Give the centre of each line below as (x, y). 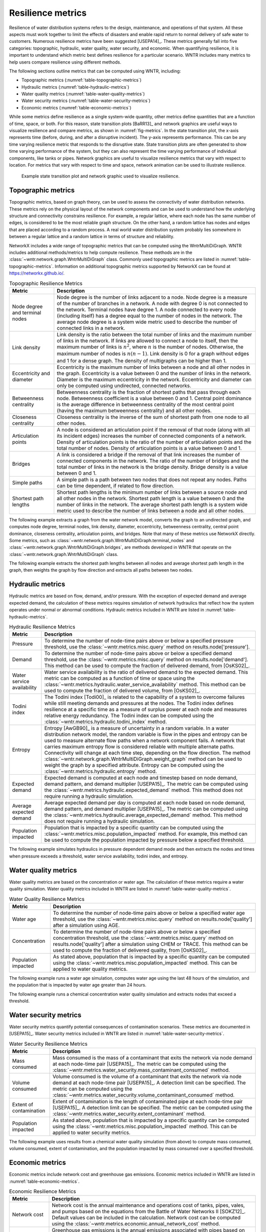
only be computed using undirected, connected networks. (124, 385)
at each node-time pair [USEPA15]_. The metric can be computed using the (139, 1063)
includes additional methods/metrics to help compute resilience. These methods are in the (101, 252)
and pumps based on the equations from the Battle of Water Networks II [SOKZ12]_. (149, 1211)
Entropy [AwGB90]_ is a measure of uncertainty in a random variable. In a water (137, 728)
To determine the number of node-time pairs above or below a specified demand (138, 653)
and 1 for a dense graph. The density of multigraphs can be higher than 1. (142, 361)
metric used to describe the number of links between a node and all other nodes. (151, 511)
